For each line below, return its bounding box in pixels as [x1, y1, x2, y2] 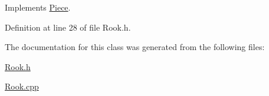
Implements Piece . [5, 1, 71, 13]
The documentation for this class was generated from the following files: [5, 41, 265, 53]
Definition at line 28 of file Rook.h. [5, 21, 131, 33]
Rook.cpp [5, 80, 39, 92]
